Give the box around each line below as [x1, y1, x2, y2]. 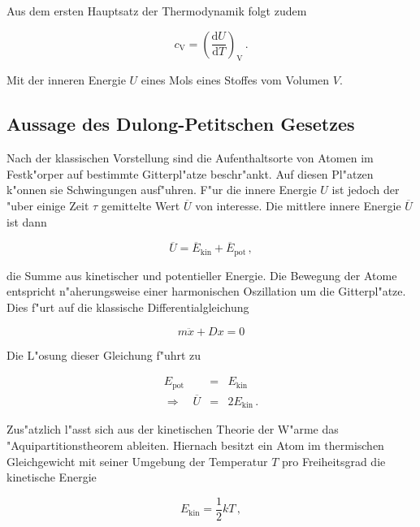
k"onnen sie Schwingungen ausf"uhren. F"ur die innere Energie [6, 181, 317, 198]
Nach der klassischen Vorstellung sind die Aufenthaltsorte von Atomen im [6, 149, 374, 166]
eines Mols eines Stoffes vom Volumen [141, 71, 330, 89]
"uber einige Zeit [6, 197, 89, 214]
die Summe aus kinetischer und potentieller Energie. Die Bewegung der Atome [6, 266, 397, 283]
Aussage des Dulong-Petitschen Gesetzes [6, 111, 355, 136]
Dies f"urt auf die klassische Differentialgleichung [6, 299, 249, 316]
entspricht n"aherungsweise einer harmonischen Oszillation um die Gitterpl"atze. [6, 283, 406, 300]
